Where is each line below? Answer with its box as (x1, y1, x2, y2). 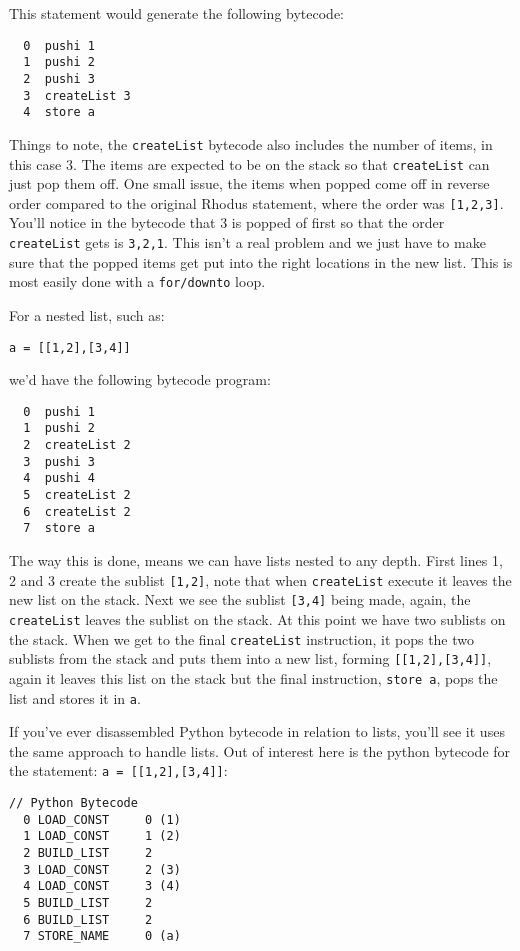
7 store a (23, 521, 95, 536)
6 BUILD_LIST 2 (23, 912, 153, 927)
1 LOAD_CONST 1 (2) (23, 829, 181, 844)
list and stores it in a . (9, 687, 141, 708)
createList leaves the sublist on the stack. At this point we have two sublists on (9, 608, 506, 629)
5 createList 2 (23, 488, 131, 503)
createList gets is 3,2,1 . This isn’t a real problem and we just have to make (9, 232, 486, 253)
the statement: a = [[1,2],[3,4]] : (9, 760, 228, 781)
